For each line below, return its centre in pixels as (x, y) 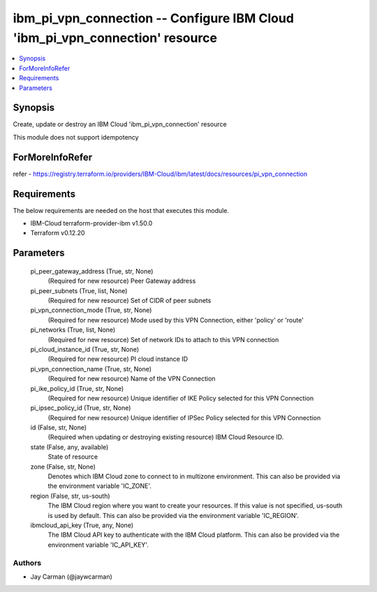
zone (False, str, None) (63, 466)
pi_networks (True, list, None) (73, 330)
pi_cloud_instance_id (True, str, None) (85, 349)
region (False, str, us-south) (71, 496)
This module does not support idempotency (76, 137)
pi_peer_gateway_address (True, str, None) (92, 271)
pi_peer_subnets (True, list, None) (79, 290)
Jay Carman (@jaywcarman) (72, 577)
